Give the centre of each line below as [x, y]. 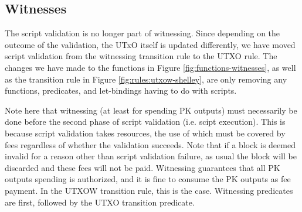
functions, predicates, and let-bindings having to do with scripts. [121, 90]
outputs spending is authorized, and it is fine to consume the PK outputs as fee [148, 179]
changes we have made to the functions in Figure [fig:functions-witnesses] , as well [150, 67]
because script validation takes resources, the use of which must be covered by [145, 133]
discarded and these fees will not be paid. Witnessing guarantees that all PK [142, 167]
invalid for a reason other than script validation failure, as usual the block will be [151, 156]
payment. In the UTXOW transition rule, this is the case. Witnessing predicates [149, 190]
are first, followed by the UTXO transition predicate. [100, 202]
